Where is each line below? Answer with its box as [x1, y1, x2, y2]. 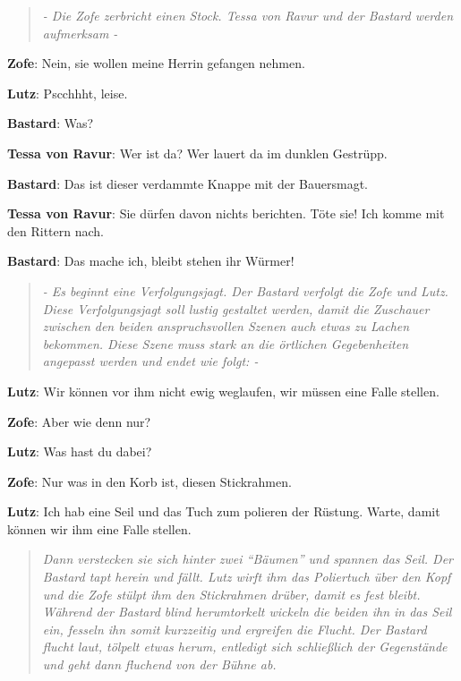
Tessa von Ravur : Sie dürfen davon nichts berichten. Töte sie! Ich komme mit [7, 204, 445, 223]
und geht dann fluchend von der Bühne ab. [42, 655, 277, 674]
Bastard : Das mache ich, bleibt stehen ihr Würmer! [7, 251, 295, 270]
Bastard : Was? [7, 114, 94, 132]
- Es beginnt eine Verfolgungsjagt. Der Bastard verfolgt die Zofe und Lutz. [42, 281, 448, 300]
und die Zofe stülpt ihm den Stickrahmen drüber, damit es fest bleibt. [42, 584, 421, 603]
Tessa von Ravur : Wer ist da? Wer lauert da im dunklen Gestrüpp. [7, 143, 388, 162]
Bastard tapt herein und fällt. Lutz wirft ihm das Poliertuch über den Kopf [42, 567, 451, 586]
